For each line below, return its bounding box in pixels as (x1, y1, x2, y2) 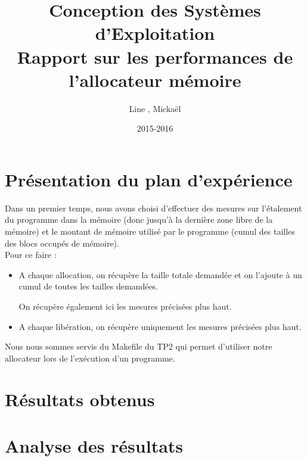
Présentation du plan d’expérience (5, 167, 293, 191)
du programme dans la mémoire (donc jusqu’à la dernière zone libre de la (5, 213, 273, 226)
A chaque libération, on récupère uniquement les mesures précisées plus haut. (18, 320, 302, 332)
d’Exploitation (95, 21, 215, 45)
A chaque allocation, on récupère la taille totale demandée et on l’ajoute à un (18, 268, 302, 281)
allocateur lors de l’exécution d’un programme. (5, 351, 175, 364)
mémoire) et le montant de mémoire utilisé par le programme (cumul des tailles (5, 225, 295, 237)
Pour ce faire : (5, 248, 57, 261)
